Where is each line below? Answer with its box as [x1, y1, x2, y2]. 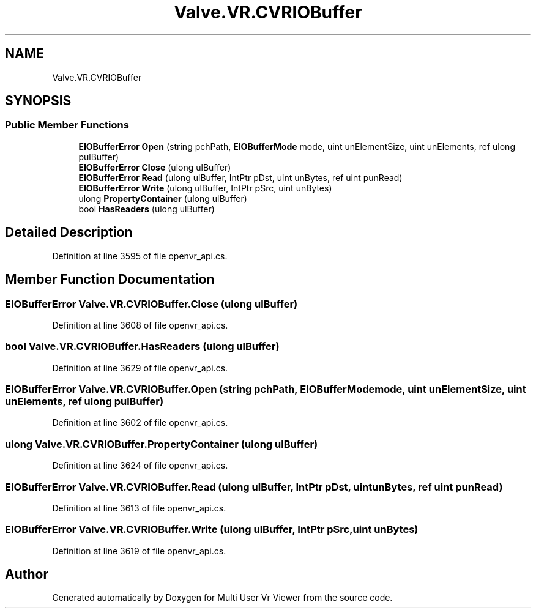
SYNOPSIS [5, 93, 72, 109]
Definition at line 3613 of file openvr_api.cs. [52, 502, 226, 513]
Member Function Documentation [5, 272, 215, 288]
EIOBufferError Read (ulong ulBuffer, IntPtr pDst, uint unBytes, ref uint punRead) [78, 172, 403, 183]
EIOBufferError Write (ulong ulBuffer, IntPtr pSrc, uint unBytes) [78, 182, 332, 193]
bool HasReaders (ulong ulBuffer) [78, 203, 215, 214]
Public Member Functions [5, 119, 129, 132]
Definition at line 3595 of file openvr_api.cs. [52, 250, 228, 261]
